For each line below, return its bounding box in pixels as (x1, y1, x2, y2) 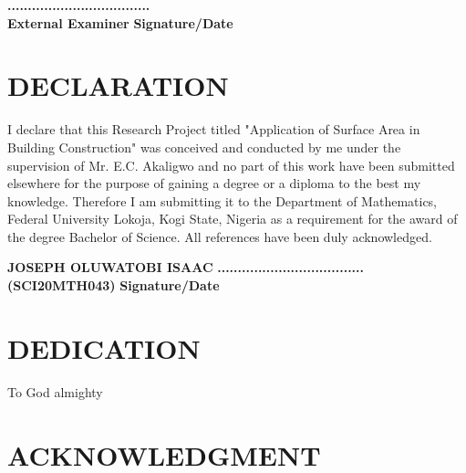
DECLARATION (7, 67, 229, 104)
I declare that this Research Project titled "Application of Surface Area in (7, 120, 420, 139)
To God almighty (7, 382, 103, 401)
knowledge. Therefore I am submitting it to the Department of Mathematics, (7, 191, 438, 210)
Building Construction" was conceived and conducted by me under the (7, 137, 401, 156)
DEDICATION (7, 329, 201, 366)
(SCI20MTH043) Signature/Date (7, 276, 220, 295)
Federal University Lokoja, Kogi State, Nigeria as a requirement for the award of (7, 209, 458, 228)
